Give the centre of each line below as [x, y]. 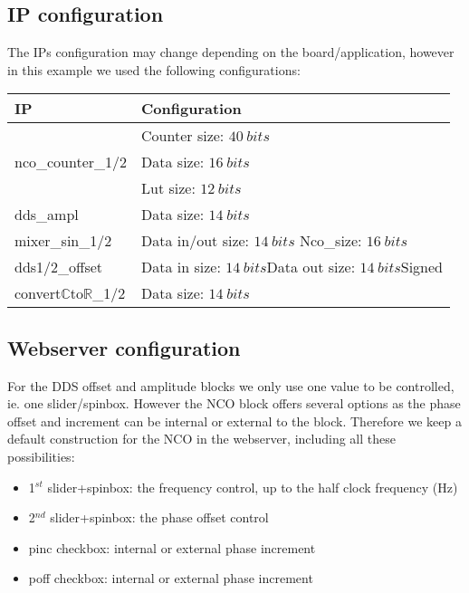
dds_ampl [47, 215]
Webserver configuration [124, 347]
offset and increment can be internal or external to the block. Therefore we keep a [234, 421]
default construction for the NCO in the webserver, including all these [201, 439]
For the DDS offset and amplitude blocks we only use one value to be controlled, [231, 385]
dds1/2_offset [59, 267]
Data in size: [181, 267]
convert [38, 293]
